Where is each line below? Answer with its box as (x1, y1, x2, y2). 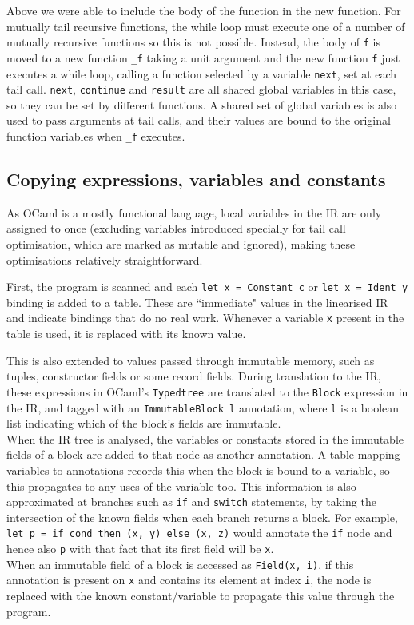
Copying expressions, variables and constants (6, 167, 386, 192)
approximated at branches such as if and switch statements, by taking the (6, 493, 376, 510)
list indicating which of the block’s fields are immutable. (6, 415, 281, 432)
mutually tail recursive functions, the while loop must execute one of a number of (6, 18, 405, 34)
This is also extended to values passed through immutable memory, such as (6, 352, 375, 368)
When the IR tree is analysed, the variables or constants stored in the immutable (6, 430, 404, 447)
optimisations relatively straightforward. (6, 251, 203, 268)
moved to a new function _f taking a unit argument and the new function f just (6, 49, 400, 66)
